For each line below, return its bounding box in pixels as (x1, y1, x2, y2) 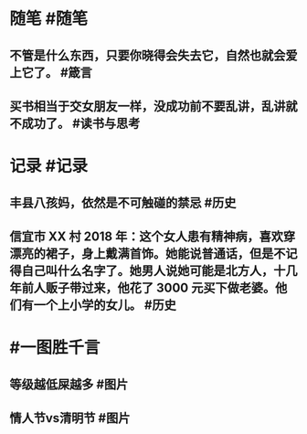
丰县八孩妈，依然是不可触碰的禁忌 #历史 (9, 195, 237, 210)
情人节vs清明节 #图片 (9, 410, 131, 426)
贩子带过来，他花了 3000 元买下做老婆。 (45, 280, 276, 295)
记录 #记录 (9, 156, 89, 176)
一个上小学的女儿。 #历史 (33, 297, 176, 312)
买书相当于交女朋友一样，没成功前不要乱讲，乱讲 (9, 98, 286, 114)
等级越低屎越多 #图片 (9, 376, 129, 392)
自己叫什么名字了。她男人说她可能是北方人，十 (21, 262, 286, 279)
